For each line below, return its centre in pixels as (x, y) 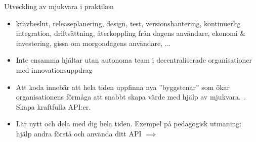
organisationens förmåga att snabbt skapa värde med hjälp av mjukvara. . (131, 97)
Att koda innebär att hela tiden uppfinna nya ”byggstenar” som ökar (123, 87)
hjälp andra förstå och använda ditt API (79, 133)
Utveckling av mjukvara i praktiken (59, 6)
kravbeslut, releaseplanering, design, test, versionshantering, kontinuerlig (128, 23)
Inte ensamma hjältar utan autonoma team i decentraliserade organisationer (134, 60)
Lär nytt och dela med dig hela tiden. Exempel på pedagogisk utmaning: (129, 124)
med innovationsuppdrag (54, 69)
